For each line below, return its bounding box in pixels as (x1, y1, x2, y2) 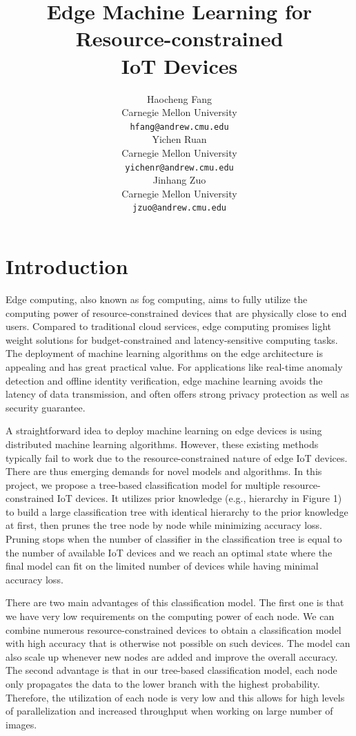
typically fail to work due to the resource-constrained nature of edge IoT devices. (6, 450, 348, 465)
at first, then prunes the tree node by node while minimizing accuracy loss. (6, 518, 322, 532)
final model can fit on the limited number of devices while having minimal (6, 559, 319, 573)
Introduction (6, 252, 128, 280)
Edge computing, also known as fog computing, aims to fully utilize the (6, 291, 308, 306)
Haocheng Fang (147, 91, 212, 106)
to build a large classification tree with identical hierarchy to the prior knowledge (6, 504, 348, 519)
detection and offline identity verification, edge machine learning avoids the (6, 373, 323, 387)
